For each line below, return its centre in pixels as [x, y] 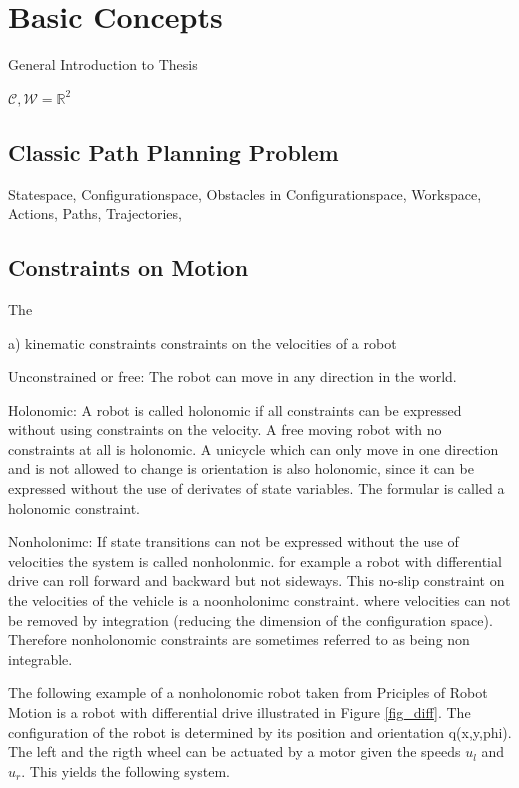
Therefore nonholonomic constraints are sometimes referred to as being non [239, 639]
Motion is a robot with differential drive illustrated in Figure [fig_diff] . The [239, 712]
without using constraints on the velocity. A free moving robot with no [225, 429]
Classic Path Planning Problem [173, 151]
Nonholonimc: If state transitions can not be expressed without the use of [233, 541]
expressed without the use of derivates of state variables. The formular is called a [256, 488]
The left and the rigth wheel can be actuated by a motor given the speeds [234, 751]
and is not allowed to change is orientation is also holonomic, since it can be [241, 468]
